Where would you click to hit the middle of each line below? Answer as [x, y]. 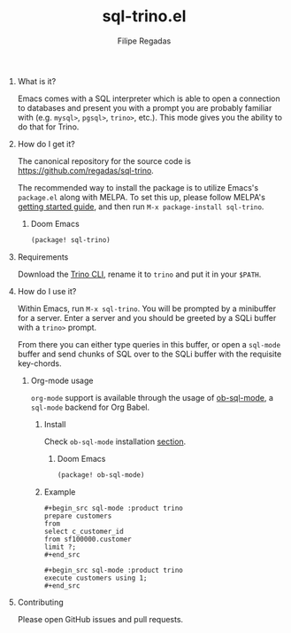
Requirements [43, 257]
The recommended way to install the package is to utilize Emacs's [138, 187]
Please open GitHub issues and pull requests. [100, 619]
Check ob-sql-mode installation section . [115, 442]
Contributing [40, 602]
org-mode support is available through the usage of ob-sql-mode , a [152, 397]
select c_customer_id [84, 531]
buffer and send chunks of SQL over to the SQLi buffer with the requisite [149, 354]
